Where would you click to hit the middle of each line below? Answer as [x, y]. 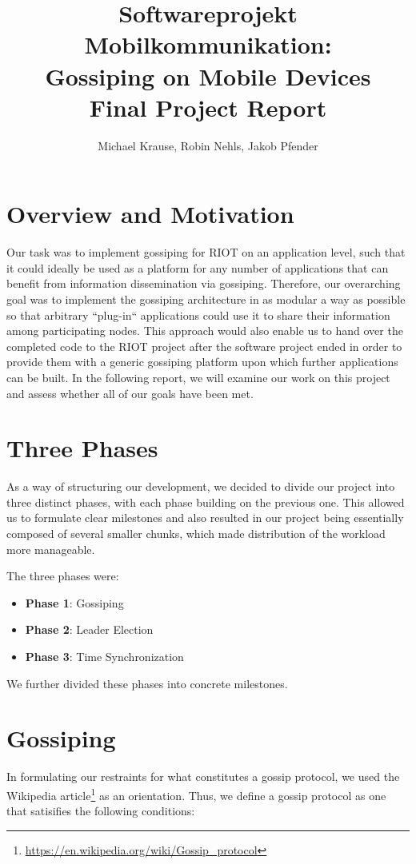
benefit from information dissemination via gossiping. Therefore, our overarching [204, 283]
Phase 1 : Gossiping [74, 602]
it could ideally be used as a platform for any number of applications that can [198, 267]
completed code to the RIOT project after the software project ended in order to [204, 346]
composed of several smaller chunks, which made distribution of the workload [196, 534]
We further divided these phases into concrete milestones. [147, 683]
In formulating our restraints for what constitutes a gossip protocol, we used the [203, 776]
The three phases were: [63, 576]
